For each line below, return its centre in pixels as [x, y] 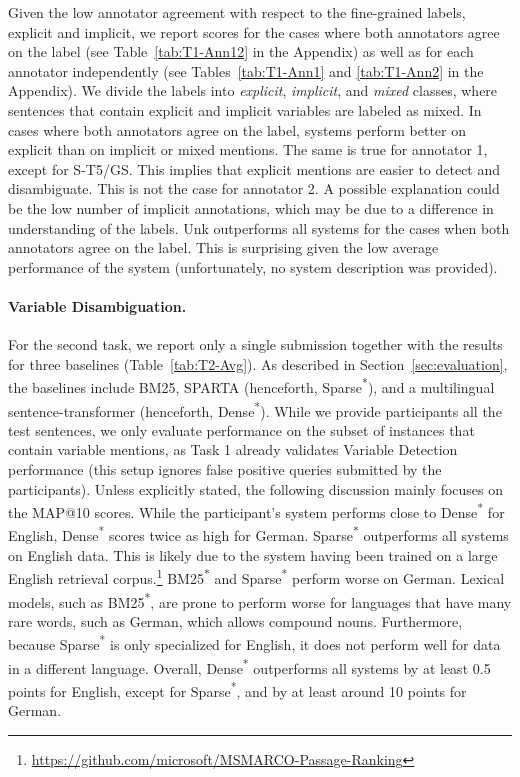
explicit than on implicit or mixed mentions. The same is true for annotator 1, [248, 149]
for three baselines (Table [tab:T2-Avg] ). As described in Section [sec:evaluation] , [258, 363]
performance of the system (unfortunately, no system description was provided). [253, 266]
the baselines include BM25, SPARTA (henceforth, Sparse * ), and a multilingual [251, 385]
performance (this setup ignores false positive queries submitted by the [225, 468]
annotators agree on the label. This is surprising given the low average [223, 247]
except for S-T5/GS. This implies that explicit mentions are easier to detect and [254, 168]
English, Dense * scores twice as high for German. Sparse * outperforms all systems [258, 534]
